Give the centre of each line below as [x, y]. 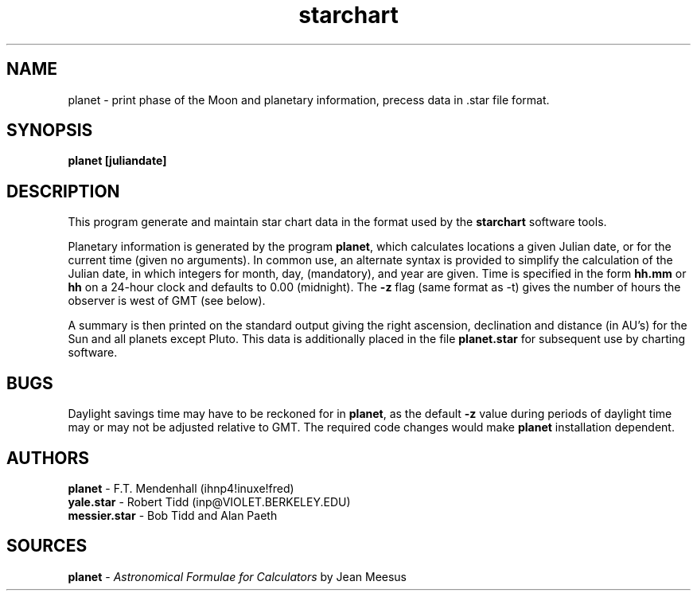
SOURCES [47, 546]
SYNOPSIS [50, 131]
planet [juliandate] [117, 161]
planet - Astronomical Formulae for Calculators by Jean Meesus [238, 576]
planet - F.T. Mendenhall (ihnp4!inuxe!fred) [181, 488]
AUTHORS [48, 458]
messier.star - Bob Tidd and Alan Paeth [173, 515]
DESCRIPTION [63, 191]
